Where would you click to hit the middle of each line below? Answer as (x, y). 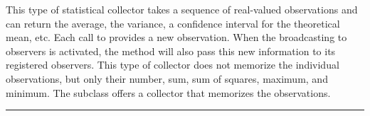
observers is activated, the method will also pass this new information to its (171, 51)
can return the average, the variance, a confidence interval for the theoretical (173, 23)
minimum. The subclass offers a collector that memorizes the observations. (168, 92)
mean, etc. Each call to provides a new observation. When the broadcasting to (176, 37)
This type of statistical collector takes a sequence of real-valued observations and (182, 9)
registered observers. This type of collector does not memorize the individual (173, 65)
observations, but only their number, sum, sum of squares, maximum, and (167, 78)
